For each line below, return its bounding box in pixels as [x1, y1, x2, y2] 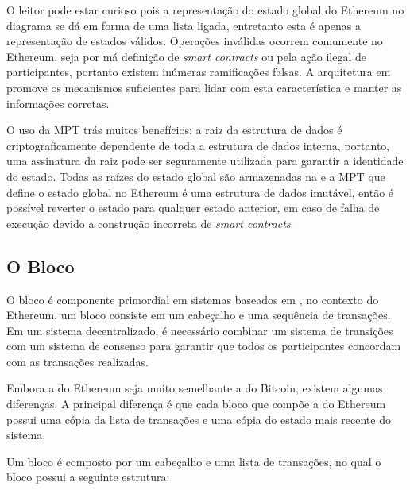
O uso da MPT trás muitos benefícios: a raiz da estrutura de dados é [6, 122, 342, 138]
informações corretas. [6, 95, 110, 111]
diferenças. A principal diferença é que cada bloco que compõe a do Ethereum [6, 395, 386, 412]
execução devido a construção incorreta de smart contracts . [6, 214, 294, 231]
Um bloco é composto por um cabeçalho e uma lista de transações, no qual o [6, 453, 381, 469]
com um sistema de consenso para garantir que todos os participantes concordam [6, 338, 401, 354]
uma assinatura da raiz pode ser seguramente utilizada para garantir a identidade [6, 152, 404, 169]
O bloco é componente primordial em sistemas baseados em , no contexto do [6, 291, 379, 307]
